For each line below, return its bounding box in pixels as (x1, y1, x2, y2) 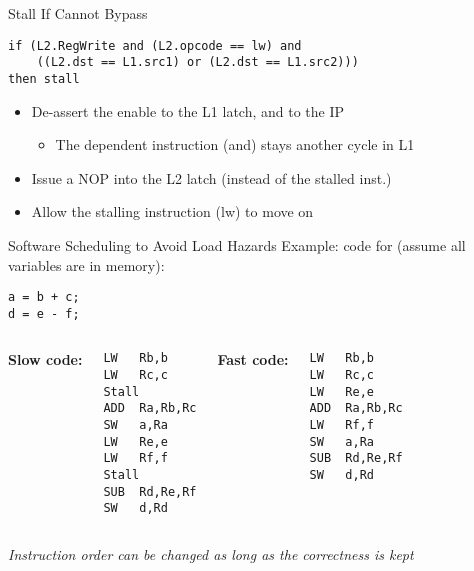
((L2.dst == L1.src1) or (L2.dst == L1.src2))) (36, 55, 359, 70)
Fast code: (217, 349, 289, 370)
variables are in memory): (8, 254, 165, 275)
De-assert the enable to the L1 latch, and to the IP (31, 100, 345, 121)
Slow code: (8, 349, 83, 370)
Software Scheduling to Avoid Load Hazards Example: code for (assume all (8, 234, 466, 255)
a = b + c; (8, 290, 80, 305)
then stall (8, 71, 80, 86)
